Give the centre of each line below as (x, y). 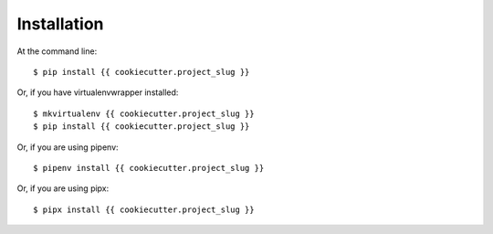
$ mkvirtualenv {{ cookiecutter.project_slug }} (144, 113)
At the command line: (57, 51)
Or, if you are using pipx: (63, 188)
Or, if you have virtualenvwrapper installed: (98, 92)
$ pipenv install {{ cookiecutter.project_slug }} (149, 168)
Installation (60, 24)
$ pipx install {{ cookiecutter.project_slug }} (144, 209)
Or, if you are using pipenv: (68, 147)
